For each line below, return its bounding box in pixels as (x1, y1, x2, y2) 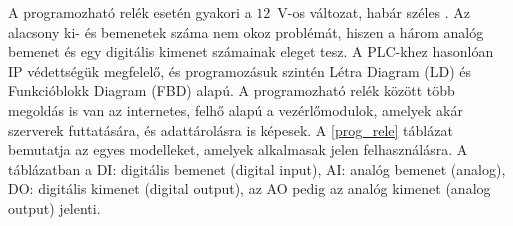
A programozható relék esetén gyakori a (8, 2, 252, 22)
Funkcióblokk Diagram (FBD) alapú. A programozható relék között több (8, 80, 455, 101)
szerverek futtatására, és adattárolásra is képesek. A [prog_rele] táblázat (8, 119, 453, 140)
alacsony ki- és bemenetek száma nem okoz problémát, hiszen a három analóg (8, 21, 484, 42)
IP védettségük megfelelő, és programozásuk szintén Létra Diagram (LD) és (8, 60, 472, 81)
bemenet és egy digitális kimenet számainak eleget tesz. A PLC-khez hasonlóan (8, 41, 494, 62)
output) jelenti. (8, 197, 101, 218)
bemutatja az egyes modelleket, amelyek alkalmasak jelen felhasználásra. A (8, 139, 468, 160)
